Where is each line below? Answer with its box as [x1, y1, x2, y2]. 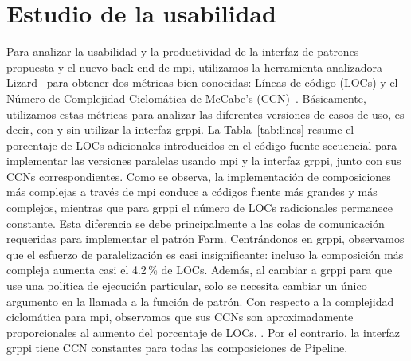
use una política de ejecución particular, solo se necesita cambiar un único [6, 277, 367, 294]
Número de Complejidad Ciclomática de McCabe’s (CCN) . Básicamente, [6, 89, 366, 106]
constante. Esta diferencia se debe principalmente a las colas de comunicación [6, 214, 385, 231]
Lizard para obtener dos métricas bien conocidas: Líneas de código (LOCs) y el [6, 74, 398, 91]
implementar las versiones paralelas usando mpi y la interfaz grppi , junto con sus [6, 152, 401, 169]
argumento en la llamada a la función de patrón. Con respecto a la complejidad [6, 292, 394, 309]
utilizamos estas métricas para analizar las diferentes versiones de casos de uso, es [6, 105, 405, 122]
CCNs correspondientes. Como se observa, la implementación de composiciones [6, 167, 391, 184]
